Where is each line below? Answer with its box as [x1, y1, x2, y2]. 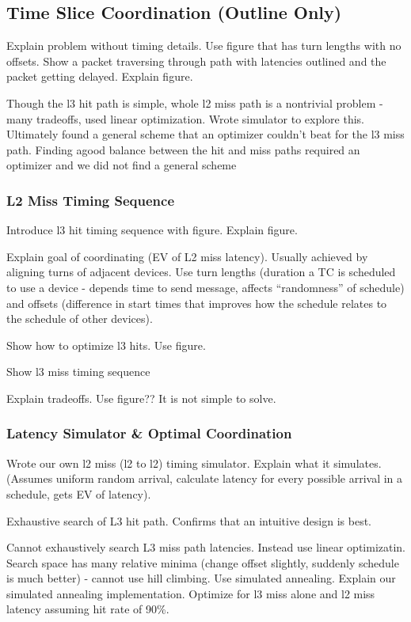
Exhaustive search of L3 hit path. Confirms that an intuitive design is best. [6, 512, 372, 529]
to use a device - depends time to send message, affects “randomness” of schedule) [6, 279, 405, 295]
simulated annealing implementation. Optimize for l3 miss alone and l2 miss [6, 585, 375, 601]
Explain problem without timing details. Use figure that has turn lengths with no [6, 37, 401, 54]
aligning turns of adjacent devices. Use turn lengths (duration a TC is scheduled [6, 264, 396, 280]
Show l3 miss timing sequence [6, 363, 150, 380]
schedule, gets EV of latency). [6, 485, 151, 502]
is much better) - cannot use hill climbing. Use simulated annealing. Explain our [6, 570, 396, 586]
